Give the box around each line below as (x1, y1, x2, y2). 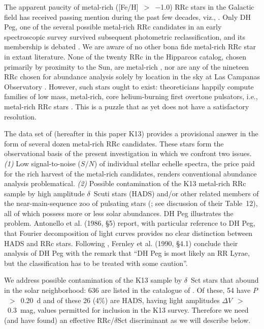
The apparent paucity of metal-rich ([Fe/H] (4, 2, 139, 12)
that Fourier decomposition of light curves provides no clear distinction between (4, 228, 253, 238)
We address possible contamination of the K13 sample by (4, 275, 182, 285)
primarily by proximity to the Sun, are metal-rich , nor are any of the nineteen (4, 61, 249, 72)
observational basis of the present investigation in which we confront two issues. (4, 148, 252, 159)
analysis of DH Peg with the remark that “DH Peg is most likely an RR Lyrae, (4, 248, 250, 258)
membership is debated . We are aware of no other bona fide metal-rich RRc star (4, 41, 256, 52)
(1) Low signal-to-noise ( (4, 158, 81, 168)
